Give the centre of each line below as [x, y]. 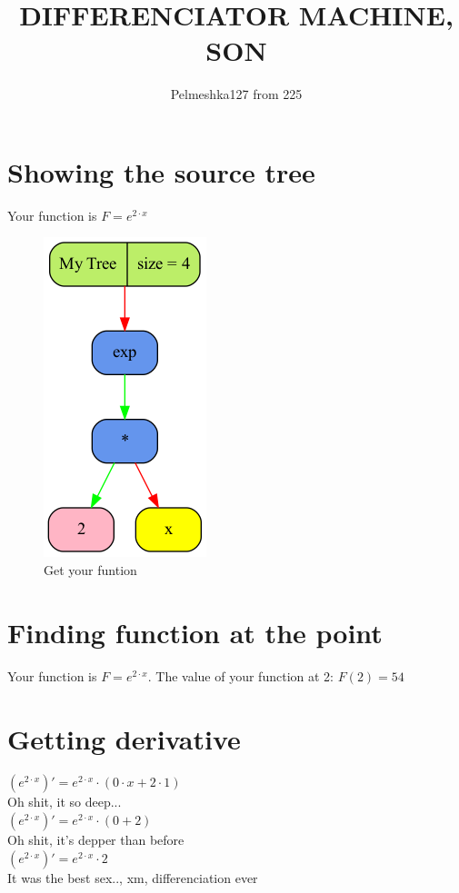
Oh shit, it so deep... [65, 802]
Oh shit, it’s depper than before [96, 840]
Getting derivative [124, 738]
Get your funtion [90, 570]
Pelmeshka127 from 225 [236, 94]
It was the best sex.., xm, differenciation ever [133, 877]
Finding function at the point [195, 632]
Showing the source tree [161, 171]
